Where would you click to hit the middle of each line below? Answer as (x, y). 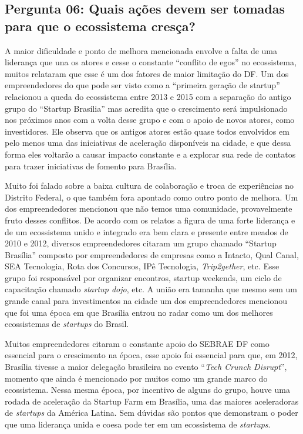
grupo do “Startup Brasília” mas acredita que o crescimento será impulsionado (146, 108)
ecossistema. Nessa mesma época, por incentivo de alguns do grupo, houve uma (147, 390)
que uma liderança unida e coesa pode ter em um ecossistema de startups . (138, 424)
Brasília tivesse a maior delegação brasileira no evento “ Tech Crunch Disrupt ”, (146, 367)
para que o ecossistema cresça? (100, 26)
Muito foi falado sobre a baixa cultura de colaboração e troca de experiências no (149, 186)
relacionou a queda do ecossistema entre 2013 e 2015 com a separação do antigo (148, 96)
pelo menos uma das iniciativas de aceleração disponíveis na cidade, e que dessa (148, 143)
